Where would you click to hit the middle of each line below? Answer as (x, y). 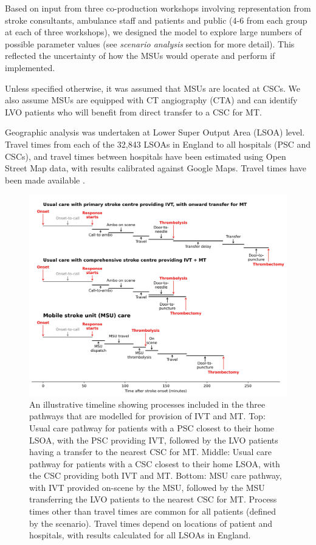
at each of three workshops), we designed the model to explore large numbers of (153, 32)
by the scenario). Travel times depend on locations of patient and (151, 523)
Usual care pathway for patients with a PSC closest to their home (152, 427)
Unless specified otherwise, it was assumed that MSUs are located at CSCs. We (153, 88)
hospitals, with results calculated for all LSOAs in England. (140, 535)
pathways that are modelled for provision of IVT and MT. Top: (147, 416)
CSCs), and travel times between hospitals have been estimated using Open (146, 156)
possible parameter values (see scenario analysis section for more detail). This (150, 43)
